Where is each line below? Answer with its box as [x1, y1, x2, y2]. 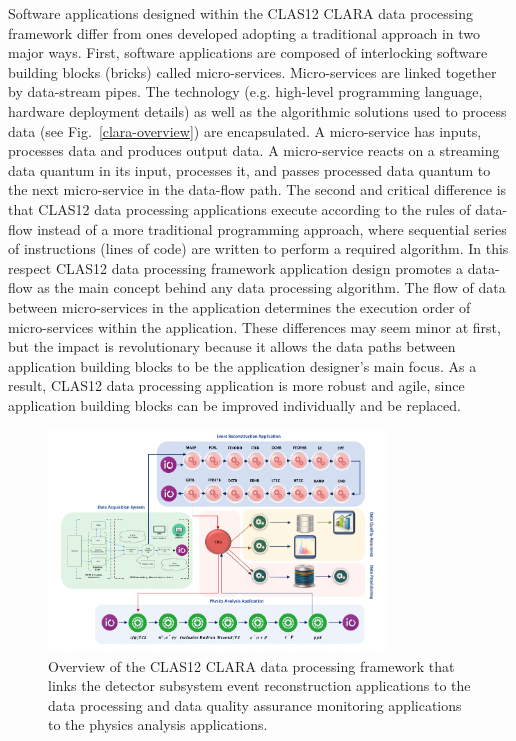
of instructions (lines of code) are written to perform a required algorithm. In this [8, 238, 509, 259]
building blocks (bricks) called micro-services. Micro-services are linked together [8, 61, 497, 82]
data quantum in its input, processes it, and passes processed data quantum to [8, 159, 491, 180]
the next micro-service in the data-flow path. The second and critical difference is [8, 179, 507, 200]
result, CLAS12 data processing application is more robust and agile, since [8, 375, 465, 396]
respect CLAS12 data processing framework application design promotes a [8, 257, 463, 278]
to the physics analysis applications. [48, 714, 268, 735]
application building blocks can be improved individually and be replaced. [8, 394, 461, 415]
